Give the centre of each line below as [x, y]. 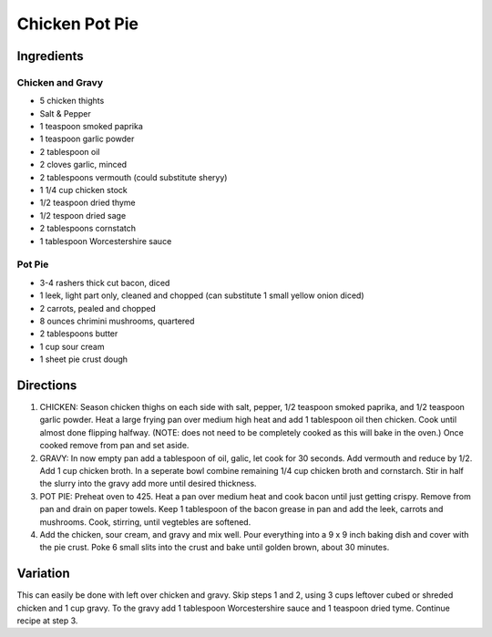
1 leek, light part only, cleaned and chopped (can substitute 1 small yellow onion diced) [202, 295]
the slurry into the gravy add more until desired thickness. [148, 484]
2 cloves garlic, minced [83, 165]
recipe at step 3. [47, 621]
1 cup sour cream [72, 346]
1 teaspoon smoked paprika [91, 127]
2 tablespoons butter [79, 334]
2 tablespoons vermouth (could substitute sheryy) [133, 177]
